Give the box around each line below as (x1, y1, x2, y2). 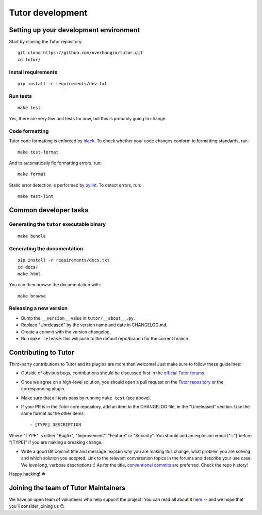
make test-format (17, 149, 59, 155)
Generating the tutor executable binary (9, 221, 106, 228)
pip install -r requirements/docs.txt (17, 257, 110, 263)
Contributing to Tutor (9, 348, 75, 356)
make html (17, 271, 41, 276)
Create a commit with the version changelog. (21, 329, 111, 334)
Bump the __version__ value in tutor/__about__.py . (21, 315, 135, 321)
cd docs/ (17, 264, 38, 270)
